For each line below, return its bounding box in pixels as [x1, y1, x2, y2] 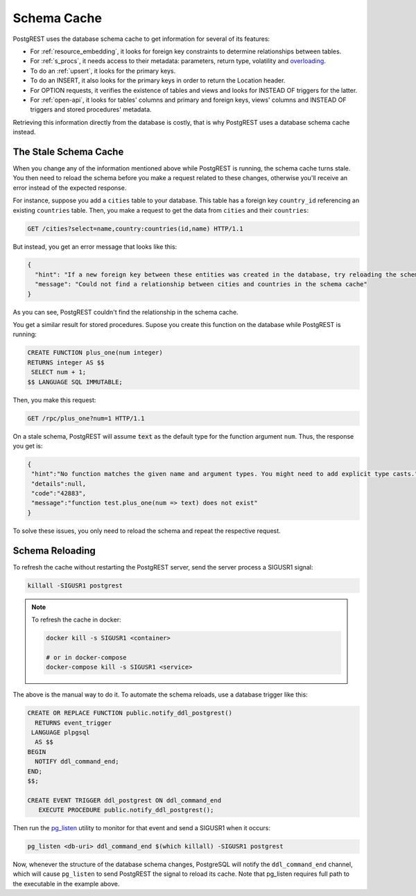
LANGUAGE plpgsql [31, 728, 90, 737]
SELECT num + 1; [31, 368, 87, 376]
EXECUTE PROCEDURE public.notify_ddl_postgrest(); [38, 806, 214, 814]
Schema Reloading [12, 545, 96, 556]
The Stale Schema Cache [12, 146, 124, 157]
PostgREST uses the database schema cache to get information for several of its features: [12, 35, 270, 43]
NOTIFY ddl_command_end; [35, 757, 119, 766]
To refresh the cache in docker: [31, 615, 121, 624]
